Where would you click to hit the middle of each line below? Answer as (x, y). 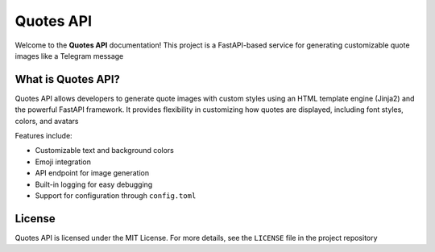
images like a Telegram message (69, 56)
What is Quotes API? (68, 79)
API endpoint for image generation (92, 173)
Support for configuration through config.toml (116, 195)
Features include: (43, 136)
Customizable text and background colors (105, 151)
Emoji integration (63, 162)
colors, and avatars (47, 121)
